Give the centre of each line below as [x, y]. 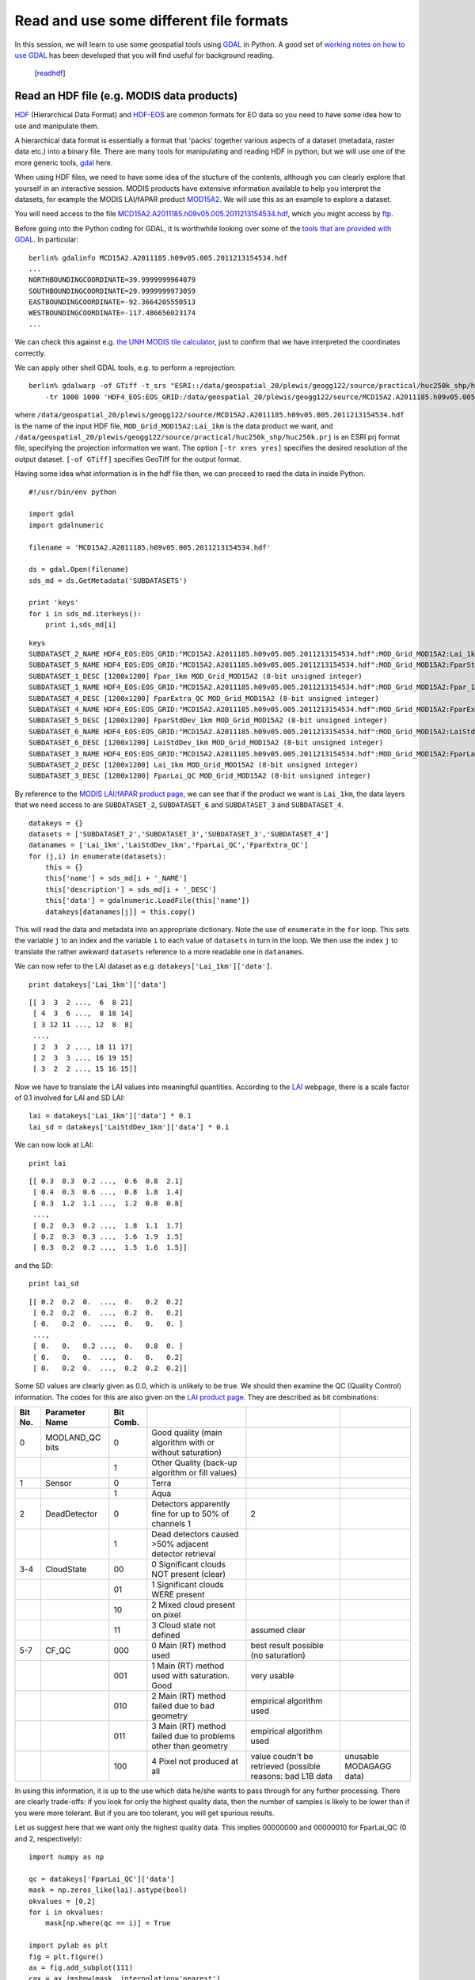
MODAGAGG [368, 1766]
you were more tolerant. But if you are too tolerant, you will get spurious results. [144, 1813]
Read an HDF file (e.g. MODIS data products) [126, 96]
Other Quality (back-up [194, 1463]
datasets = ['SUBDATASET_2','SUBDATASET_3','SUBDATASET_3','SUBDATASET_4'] [179, 834]
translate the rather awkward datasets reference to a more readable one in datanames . [160, 951]
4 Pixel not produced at [195, 1761]
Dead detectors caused [195, 1534]
